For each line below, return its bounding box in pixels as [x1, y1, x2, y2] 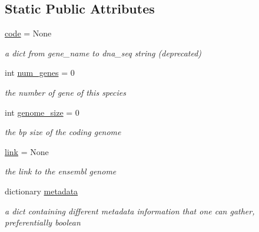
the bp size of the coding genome [5, 126, 121, 138]
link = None [5, 145, 49, 157]
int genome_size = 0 [5, 106, 79, 118]
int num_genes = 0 [5, 66, 75, 79]
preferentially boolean [5, 216, 81, 228]
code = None [5, 27, 52, 39]
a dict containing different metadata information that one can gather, [5, 204, 255, 217]
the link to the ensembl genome [5, 165, 117, 177]
